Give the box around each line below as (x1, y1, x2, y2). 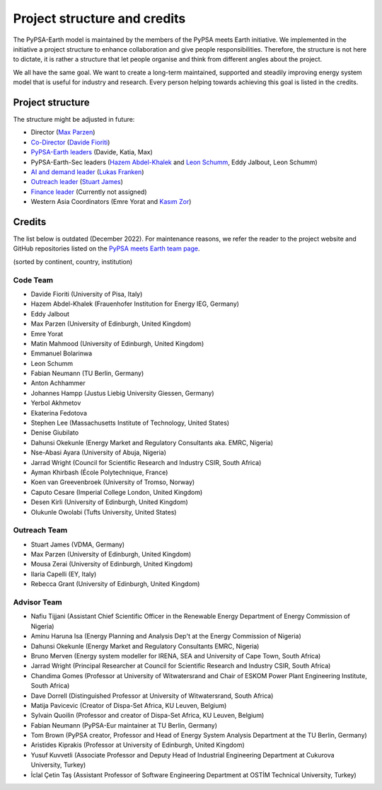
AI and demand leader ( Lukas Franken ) (30, 167, 144, 176)
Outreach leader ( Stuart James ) (30, 178, 124, 186)
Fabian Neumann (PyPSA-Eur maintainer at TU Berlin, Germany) (30, 721, 218, 729)
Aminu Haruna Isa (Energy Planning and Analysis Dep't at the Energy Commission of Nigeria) (30, 632, 302, 641)
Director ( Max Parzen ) (30, 128, 95, 137)
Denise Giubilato (30, 428, 79, 437)
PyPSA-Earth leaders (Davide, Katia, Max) (30, 148, 154, 156)
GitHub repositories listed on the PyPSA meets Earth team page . (13, 244, 201, 253)
